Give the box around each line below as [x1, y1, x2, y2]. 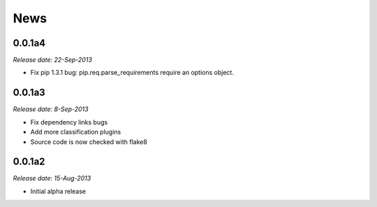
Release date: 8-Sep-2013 [13, 105, 89, 113]
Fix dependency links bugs [30, 117, 108, 126]
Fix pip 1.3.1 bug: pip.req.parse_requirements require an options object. [30, 69, 234, 77]
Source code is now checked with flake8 [30, 137, 148, 146]
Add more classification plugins [30, 128, 121, 136]
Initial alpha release [30, 187, 87, 195]
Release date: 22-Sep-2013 [13, 56, 92, 64]
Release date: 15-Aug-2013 [13, 174, 91, 183]
